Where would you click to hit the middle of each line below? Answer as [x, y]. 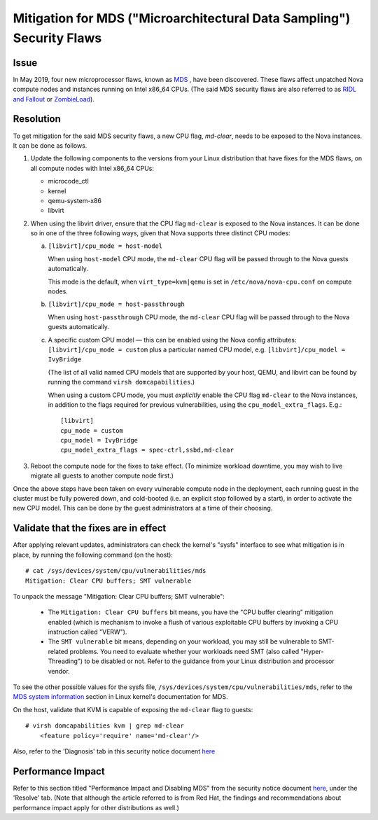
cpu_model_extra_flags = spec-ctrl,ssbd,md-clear [147, 450]
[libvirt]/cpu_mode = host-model [105, 246]
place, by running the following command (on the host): [93, 555]
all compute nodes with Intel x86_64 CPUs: [92, 168]
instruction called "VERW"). [87, 632]
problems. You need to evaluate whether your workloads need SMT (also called [184, 651]
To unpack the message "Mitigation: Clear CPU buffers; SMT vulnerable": [119, 596]
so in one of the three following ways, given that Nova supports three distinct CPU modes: [160, 233]
